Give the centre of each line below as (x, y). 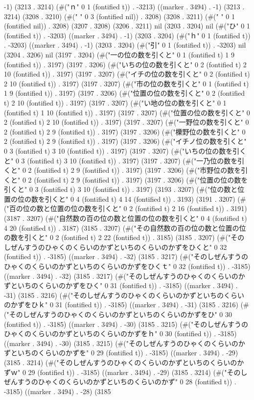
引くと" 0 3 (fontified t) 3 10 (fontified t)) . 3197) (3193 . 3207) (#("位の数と (121, 189)
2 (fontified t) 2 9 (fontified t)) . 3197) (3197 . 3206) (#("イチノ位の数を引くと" (125, 141)
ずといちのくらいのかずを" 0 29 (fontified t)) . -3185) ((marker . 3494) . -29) (121, 353)
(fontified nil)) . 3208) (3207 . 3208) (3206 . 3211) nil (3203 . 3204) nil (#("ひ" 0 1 (127, 26)
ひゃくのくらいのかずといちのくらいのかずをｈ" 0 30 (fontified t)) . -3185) (120, 333)
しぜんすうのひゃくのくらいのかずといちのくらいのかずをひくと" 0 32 (115, 247)
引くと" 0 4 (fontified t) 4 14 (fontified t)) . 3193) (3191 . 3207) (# (145, 199)
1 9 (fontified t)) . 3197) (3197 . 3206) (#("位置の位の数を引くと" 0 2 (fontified (124, 93)
